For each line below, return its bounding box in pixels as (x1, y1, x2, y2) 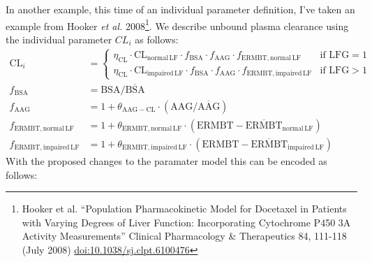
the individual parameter (6, 31, 112, 46)
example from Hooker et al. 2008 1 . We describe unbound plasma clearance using (6, 16, 349, 33)
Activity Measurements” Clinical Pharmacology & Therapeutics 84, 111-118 (22, 228, 347, 243)
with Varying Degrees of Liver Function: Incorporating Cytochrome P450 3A (22, 214, 351, 229)
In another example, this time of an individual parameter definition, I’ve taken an (6, 2, 355, 16)
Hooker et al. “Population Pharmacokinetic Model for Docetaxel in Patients (22, 201, 347, 216)
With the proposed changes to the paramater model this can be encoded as (6, 153, 327, 168)
